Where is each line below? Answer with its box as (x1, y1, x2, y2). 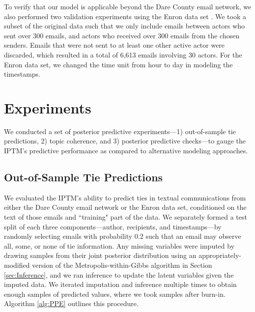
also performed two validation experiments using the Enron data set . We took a (4, 11, 247, 21)
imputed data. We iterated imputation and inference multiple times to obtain (4, 279, 237, 289)
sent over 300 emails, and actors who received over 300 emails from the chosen (4, 30, 240, 40)
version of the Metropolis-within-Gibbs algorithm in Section (32, 260, 212, 270)
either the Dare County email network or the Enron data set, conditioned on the (4, 202, 247, 212)
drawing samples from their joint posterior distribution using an (4, 250, 197, 260)
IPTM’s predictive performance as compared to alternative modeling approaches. (4, 145, 248, 156)
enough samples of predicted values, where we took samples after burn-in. (4, 288, 226, 299)
